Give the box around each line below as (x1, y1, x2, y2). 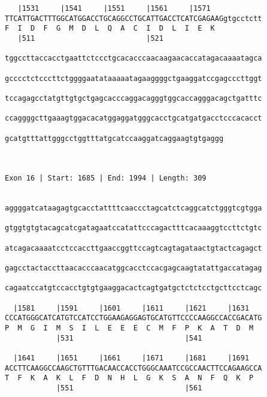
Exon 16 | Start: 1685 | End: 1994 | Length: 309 (5, 174, 207, 183)
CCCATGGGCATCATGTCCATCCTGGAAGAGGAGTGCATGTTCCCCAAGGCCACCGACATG (5, 314, 262, 323)
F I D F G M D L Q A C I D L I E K (5, 24, 215, 33)
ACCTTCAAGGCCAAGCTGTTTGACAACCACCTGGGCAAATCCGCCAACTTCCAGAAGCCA (5, 363, 262, 372)
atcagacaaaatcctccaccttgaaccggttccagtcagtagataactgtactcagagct (5, 243, 262, 252)
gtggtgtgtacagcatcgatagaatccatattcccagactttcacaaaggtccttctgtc (5, 224, 262, 233)
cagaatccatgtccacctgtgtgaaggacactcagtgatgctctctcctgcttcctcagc (5, 284, 262, 293)
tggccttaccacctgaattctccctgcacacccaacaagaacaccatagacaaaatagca (5, 54, 262, 63)
